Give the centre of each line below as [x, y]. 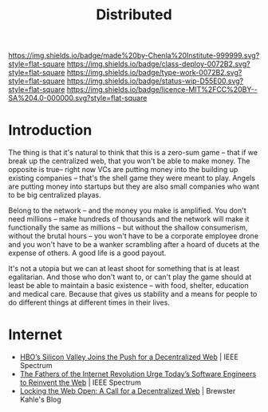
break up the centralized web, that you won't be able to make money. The [129, 161]
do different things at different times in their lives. [89, 302]
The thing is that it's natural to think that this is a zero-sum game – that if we [133, 153]
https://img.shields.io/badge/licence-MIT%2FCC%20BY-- [162, 90]
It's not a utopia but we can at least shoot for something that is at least [124, 269]
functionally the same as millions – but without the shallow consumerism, [128, 228]
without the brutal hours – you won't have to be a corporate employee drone [134, 236]
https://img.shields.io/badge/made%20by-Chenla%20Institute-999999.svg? [134, 56]
